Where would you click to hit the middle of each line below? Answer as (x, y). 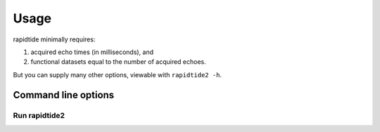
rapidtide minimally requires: (54, 39)
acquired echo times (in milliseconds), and (92, 52)
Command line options (64, 95)
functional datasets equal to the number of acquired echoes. (119, 62)
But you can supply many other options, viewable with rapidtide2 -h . (117, 74)
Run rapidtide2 (39, 115)
